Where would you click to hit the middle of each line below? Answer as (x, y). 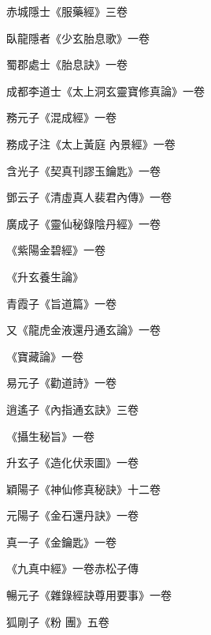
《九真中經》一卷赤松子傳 (72, 568)
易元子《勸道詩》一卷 (61, 383)
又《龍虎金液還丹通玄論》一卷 (83, 330)
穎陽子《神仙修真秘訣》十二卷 (83, 488)
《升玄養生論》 (45, 276)
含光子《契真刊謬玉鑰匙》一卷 (83, 170)
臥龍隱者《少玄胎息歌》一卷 (78, 38)
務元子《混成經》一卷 (61, 117)
